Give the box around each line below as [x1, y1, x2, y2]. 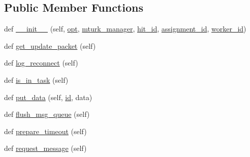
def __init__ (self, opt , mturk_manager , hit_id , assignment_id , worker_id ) [4, 23, 246, 34]
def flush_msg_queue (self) [4, 109, 90, 119]
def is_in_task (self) [4, 74, 69, 85]
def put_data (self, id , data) [4, 91, 92, 102]
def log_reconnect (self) [4, 57, 78, 68]
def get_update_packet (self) [4, 40, 96, 51]
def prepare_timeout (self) [4, 125, 87, 136]
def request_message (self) [4, 143, 87, 153]
